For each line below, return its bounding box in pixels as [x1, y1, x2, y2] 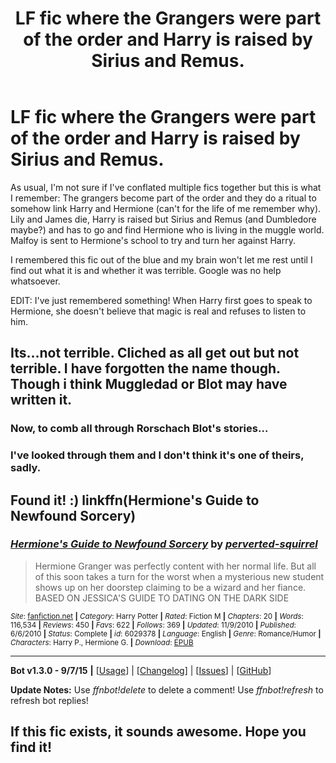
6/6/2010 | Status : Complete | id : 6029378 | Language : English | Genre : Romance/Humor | [10, 628, 322, 639]
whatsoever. [10, 275, 61, 287]
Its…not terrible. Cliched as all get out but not [10, 345, 300, 362]
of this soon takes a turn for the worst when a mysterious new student [34, 570, 325, 582]
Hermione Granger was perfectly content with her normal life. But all [34, 560, 317, 572]
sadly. [10, 461, 42, 475]
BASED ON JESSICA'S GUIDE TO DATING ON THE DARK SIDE [34, 592, 290, 604]
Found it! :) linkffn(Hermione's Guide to [10, 492, 260, 509]
